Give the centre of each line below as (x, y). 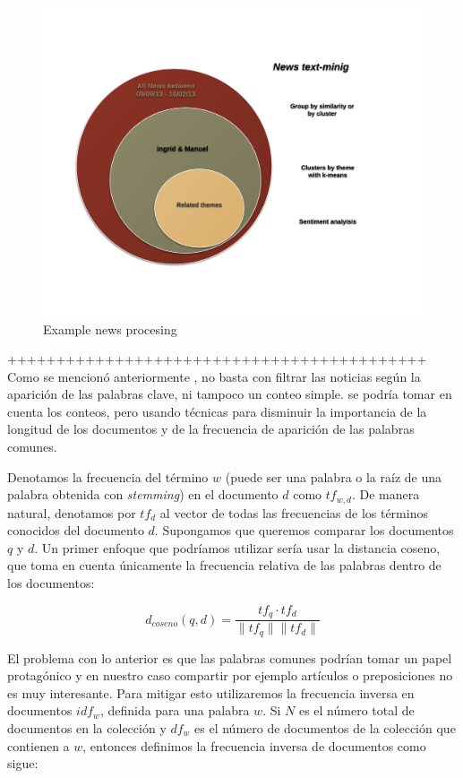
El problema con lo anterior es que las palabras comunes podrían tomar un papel (230, 657)
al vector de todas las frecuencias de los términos (294, 512)
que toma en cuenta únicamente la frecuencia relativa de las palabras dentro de (224, 565)
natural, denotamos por (72, 512)
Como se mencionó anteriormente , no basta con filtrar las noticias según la (214, 376)
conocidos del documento (76, 530)
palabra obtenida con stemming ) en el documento (143, 494)
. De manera (386, 494)
